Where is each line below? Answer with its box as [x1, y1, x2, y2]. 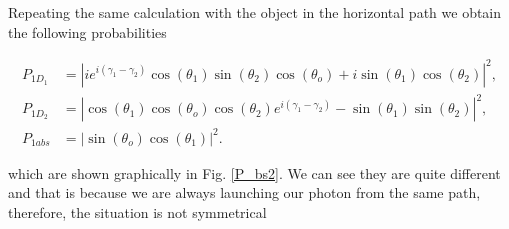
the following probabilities [8, 21, 167, 42]
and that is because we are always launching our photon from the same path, [8, 182, 481, 203]
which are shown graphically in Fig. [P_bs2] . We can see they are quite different [8, 162, 501, 183]
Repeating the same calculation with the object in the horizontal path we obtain [8, 2, 502, 22]
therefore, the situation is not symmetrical [8, 201, 267, 222]
